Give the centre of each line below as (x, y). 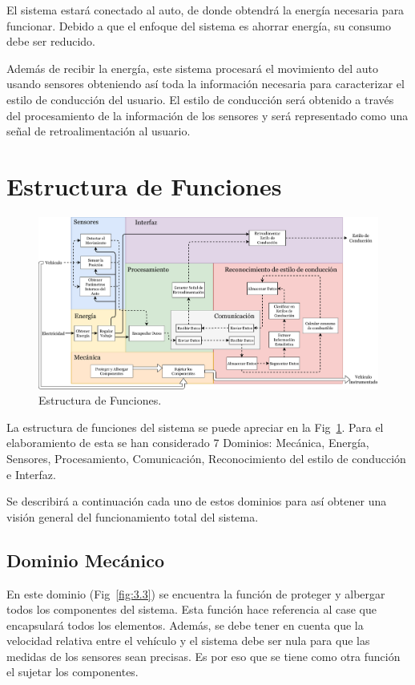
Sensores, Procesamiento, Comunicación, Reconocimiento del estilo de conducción (206, 458)
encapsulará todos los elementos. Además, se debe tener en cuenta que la (185, 625)
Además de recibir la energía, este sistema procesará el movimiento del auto (193, 68)
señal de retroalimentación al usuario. (99, 131)
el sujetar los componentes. (73, 672)
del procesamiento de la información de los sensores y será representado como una (207, 115)
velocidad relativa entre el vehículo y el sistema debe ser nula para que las (188, 641)
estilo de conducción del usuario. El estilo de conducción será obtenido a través (200, 99)
